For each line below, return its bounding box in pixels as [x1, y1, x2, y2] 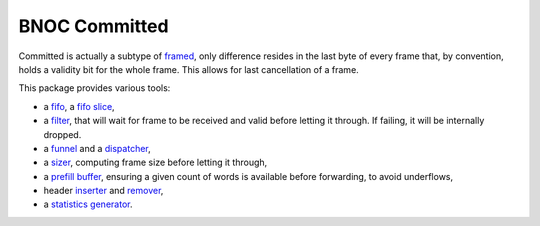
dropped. [43, 128, 82, 140]
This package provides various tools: [18, 82, 171, 94]
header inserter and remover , [43, 185, 164, 197]
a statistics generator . [43, 198, 133, 210]
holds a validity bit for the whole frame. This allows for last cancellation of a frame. [18, 63, 359, 75]
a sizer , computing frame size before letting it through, [43, 156, 268, 169]
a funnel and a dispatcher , [43, 142, 152, 154]
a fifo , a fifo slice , [43, 100, 115, 112]
